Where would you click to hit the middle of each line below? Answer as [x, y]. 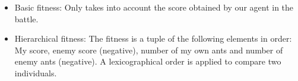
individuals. [36, 72]
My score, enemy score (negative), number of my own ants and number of [149, 50]
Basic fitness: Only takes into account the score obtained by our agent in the [154, 7]
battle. [26, 18]
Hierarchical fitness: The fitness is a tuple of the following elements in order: [153, 38]
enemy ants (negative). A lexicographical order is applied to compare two [148, 61]
